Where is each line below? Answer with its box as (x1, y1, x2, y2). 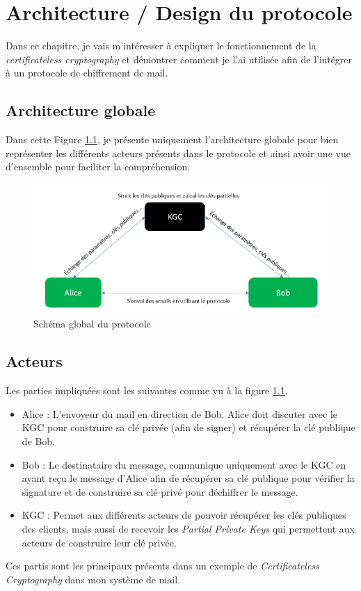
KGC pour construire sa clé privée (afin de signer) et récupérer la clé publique (22, 420, 355, 435)
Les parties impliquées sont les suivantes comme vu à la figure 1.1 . (6, 383, 288, 398)
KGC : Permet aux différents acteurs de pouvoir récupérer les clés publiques (22, 508, 346, 522)
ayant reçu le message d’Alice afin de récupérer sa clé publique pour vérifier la (22, 471, 355, 485)
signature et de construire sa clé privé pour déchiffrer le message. (22, 484, 298, 499)
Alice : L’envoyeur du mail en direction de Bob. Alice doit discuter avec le (22, 406, 338, 421)
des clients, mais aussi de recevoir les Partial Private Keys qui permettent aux (22, 521, 355, 535)
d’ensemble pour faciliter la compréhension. (6, 159, 191, 174)
